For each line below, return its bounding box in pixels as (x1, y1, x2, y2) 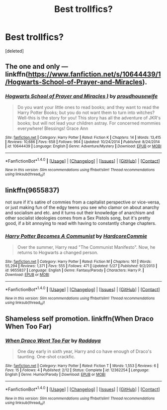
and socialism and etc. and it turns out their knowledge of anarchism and (5, 210, 155, 216)
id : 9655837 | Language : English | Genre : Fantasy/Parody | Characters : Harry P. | (5, 268, 144, 273)
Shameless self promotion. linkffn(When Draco (5, 314, 154, 323)
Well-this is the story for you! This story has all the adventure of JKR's (17, 114, 161, 120)
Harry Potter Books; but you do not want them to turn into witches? (17, 109, 155, 115)
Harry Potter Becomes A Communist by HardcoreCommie (5, 233, 148, 240)
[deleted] (5, 48, 24, 54)
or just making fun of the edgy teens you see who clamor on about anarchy (5, 205, 160, 210)
